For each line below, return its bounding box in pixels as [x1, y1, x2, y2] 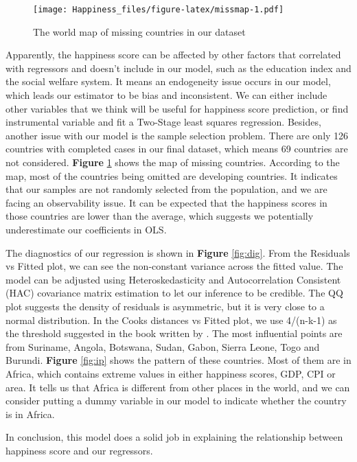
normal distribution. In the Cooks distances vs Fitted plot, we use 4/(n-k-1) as [5, 312, 337, 327]
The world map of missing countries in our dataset [33, 24, 246, 38]
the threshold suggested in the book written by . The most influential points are [5, 326, 343, 340]
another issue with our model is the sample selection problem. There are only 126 [5, 128, 349, 142]
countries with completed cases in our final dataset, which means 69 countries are [5, 141, 348, 156]
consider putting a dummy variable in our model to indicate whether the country [5, 393, 347, 408]
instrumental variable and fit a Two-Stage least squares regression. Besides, [5, 115, 321, 129]
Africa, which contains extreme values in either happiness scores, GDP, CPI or [5, 366, 336, 380]
